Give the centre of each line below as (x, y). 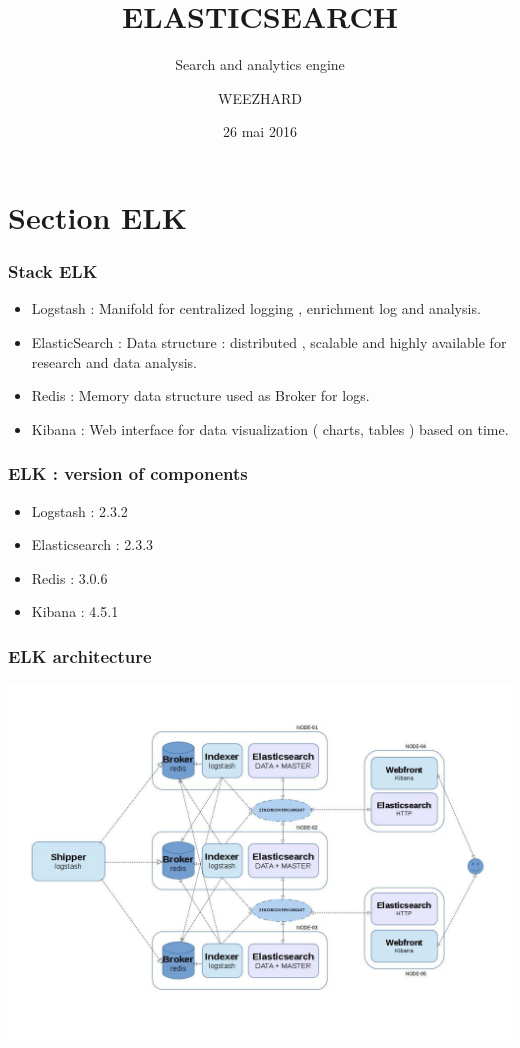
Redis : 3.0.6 (69, 577)
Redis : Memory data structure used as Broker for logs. (200, 395)
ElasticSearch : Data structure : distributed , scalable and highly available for (269, 341)
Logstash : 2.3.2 (79, 510)
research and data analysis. (114, 361)
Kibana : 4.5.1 (75, 611)
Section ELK (97, 216)
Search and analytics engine (260, 64)
